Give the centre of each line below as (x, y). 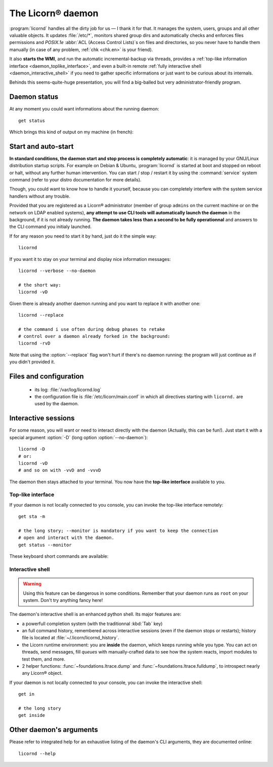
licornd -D (32, 449)
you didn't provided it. (32, 362)
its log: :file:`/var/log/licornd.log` (68, 390)
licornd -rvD (34, 343)
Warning (32, 584)
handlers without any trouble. (40, 196)
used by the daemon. (57, 404)
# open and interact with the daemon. (66, 538)
